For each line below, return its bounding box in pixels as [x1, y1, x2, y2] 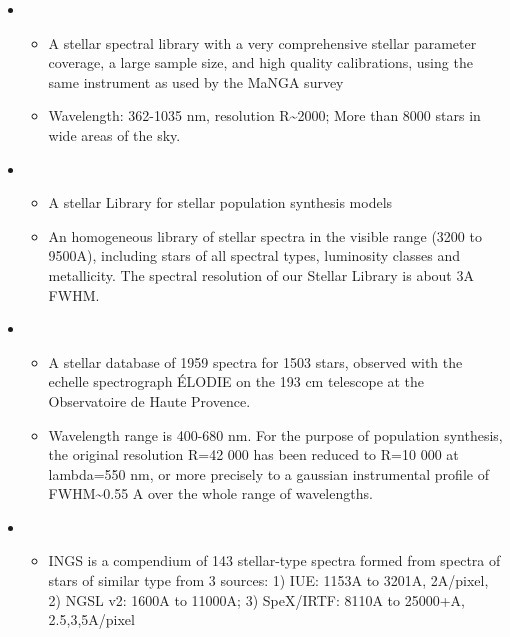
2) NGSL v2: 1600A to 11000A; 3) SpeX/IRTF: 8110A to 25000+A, [48, 589, 465, 610]
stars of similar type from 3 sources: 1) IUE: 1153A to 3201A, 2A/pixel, [48, 570, 489, 591]
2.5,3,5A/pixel [48, 609, 135, 630]
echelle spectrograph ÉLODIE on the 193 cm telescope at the [48, 371, 425, 392]
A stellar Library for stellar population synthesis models [48, 192, 393, 213]
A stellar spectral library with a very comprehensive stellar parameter [48, 32, 477, 53]
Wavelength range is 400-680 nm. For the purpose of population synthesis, [48, 424, 503, 445]
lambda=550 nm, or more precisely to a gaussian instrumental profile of [48, 463, 489, 484]
